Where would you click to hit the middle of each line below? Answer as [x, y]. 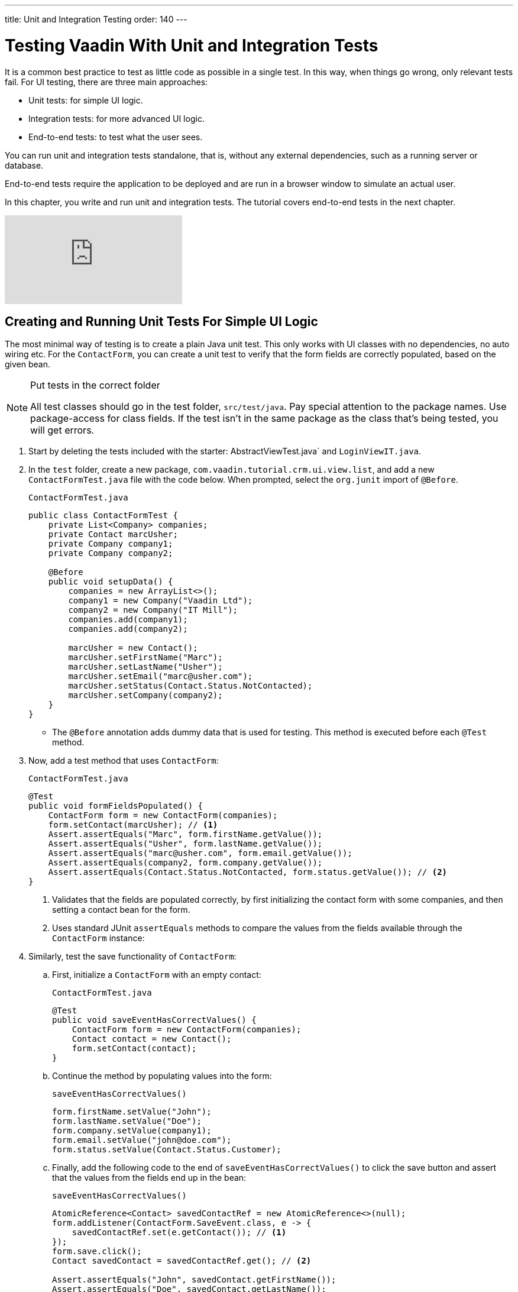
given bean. [27, 364]
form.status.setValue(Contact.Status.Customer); [167, 1150]
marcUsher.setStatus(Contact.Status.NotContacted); [190, 686]
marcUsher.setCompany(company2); [145, 695]
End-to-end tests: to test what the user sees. [116, 137]
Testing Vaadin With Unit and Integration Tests [192, 45]
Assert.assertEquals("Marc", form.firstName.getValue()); [185, 834]
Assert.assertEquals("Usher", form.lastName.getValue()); [185, 844]
